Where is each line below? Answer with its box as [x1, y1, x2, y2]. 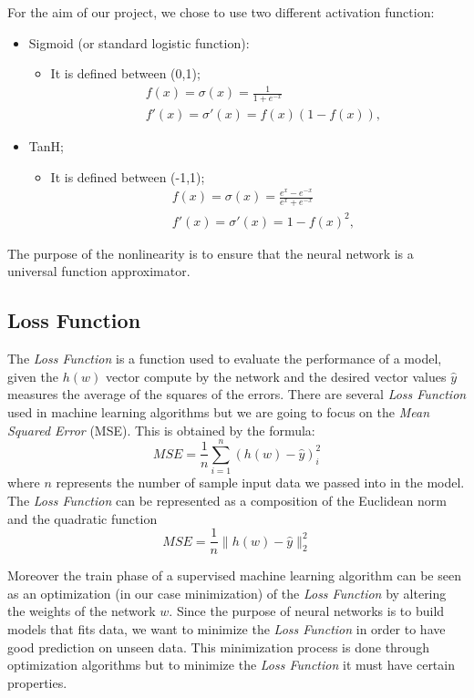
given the [7, 366, 58, 385]
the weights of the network [7, 601, 156, 621]
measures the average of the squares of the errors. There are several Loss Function [7, 385, 467, 404]
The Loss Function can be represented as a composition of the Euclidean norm [7, 490, 447, 509]
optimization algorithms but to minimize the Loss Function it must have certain [7, 655, 455, 674]
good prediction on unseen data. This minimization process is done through [7, 637, 429, 656]
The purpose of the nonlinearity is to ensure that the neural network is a [7, 243, 414, 262]
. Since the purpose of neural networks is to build [169, 601, 445, 621]
